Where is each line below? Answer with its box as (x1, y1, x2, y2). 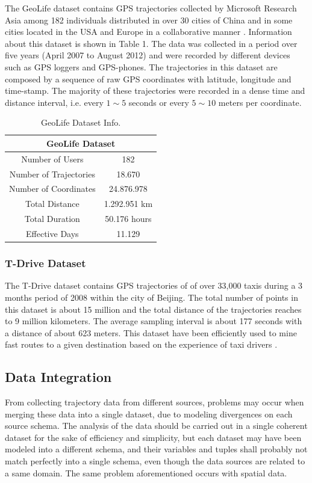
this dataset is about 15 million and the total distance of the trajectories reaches (5, 303, 302, 315)
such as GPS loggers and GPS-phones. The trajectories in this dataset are (5, 60, 278, 73)
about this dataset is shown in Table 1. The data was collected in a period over (5, 37, 298, 49)
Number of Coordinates (9, 182, 96, 195)
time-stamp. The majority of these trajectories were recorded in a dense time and (5, 84, 305, 97)
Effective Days (26, 227, 79, 239)
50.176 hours (105, 212, 152, 225)
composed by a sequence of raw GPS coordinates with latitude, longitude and (5, 72, 292, 85)
